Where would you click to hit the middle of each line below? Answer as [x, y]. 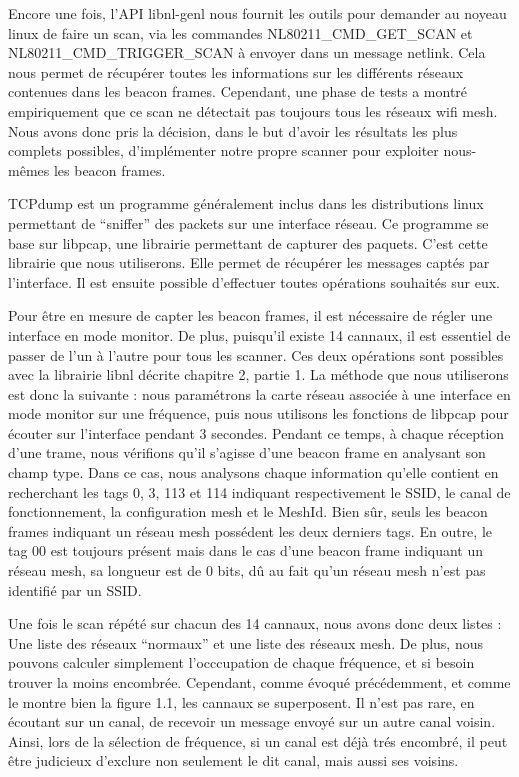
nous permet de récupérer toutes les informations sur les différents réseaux [236, 71]
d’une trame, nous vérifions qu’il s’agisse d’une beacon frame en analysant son [247, 452]
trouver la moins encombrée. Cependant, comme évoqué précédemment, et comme [259, 682]
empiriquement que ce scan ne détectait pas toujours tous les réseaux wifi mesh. [253, 110]
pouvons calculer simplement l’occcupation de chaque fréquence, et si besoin [241, 662]
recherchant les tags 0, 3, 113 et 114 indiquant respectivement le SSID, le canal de [259, 491]
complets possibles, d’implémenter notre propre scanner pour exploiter [223, 150]
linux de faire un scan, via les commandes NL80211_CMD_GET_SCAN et [240, 32]
